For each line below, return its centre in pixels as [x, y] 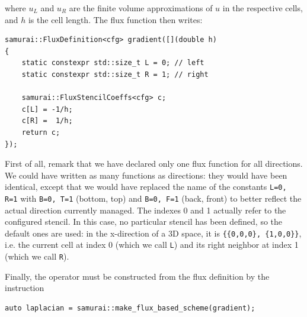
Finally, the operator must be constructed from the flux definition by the [137, 276]
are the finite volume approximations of [141, 8]
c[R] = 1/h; [47, 121]
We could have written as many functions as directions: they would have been [146, 175]
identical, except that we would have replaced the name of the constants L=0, [146, 187]
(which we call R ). [37, 256]
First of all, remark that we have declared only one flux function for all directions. [154, 164]
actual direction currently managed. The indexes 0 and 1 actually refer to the [145, 210]
